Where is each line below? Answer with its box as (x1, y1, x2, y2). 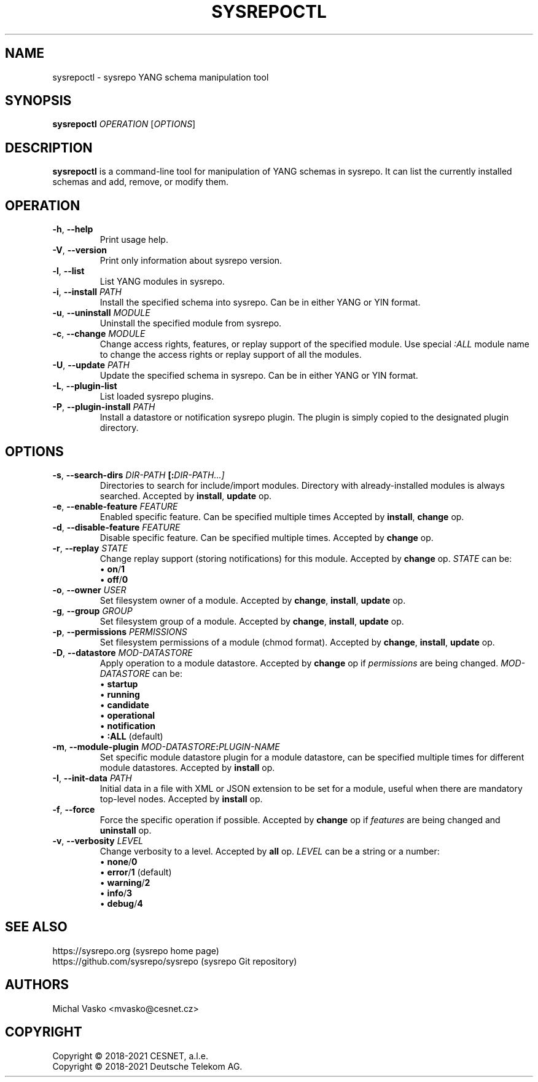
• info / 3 (99, 887, 133, 898)
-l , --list (52, 266, 85, 277)
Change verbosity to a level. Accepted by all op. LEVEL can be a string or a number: (99, 845, 440, 856)
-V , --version (52, 245, 107, 256)
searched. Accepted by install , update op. (99, 490, 271, 501)
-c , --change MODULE (52, 328, 146, 339)
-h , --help (52, 224, 93, 235)
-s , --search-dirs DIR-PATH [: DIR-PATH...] (52, 469, 225, 480)
